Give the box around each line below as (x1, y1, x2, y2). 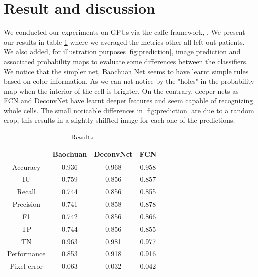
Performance (7, 248, 46, 259)
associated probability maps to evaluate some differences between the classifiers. (4, 56, 248, 66)
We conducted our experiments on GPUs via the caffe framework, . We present (4, 27, 245, 37)
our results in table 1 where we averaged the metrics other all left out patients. (4, 36, 245, 47)
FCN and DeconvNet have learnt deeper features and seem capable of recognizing (4, 95, 253, 106)
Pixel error (10, 261, 43, 271)
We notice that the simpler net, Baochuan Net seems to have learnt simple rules (4, 66, 249, 76)
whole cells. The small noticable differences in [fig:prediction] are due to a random (4, 105, 254, 115)
